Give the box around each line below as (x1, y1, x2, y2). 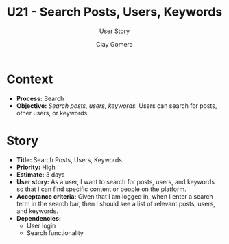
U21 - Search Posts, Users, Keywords (6, 4, 223, 20)
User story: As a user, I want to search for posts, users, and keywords (16, 177, 215, 186)
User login (26, 221, 56, 230)
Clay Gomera (96, 40, 133, 48)
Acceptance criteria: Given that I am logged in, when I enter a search (16, 192, 213, 200)
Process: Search (16, 94, 64, 102)
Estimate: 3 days (16, 170, 65, 179)
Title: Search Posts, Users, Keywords (16, 155, 123, 164)
